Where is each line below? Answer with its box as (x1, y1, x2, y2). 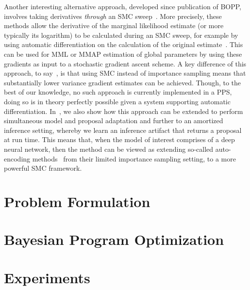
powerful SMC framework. (4, 163, 82, 173)
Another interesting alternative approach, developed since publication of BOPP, (4, 1, 242, 11)
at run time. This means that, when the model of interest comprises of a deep (4, 134, 235, 145)
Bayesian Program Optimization (4, 229, 224, 249)
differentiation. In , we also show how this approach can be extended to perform (4, 106, 243, 116)
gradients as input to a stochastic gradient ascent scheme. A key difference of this (4, 58, 247, 68)
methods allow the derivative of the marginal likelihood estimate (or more (4, 20, 224, 31)
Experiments (4, 267, 90, 287)
